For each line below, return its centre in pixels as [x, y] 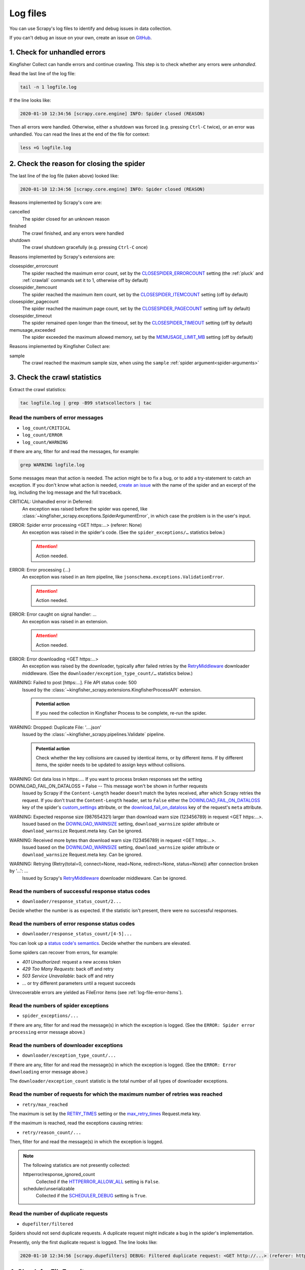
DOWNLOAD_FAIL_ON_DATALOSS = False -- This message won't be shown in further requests [109, 786]
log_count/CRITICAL [46, 428]
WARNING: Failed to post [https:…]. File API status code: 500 [73, 683]
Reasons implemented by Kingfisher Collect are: [60, 346]
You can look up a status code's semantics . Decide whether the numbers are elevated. [100, 943]
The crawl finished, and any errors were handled [73, 233]
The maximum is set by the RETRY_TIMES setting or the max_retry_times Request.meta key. [105, 1114]
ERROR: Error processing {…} [40, 569]
